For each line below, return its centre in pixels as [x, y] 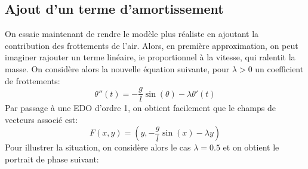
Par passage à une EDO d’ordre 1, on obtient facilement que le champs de [140, 108]
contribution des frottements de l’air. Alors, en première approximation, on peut [152, 45]
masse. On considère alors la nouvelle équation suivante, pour [117, 68]
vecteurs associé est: [41, 119]
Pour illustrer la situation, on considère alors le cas [98, 147]
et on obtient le [251, 147]
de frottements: [33, 80]
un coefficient [279, 68]
